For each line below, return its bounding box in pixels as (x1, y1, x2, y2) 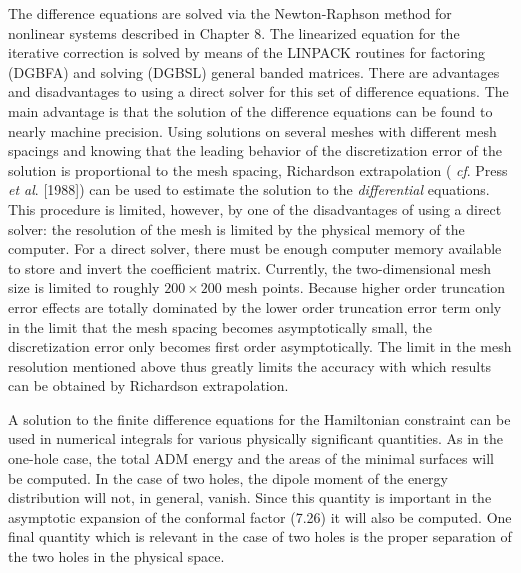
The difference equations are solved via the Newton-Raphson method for (8, 3, 452, 23)
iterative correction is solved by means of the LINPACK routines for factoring (8, 42, 485, 63)
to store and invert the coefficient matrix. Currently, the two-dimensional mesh (8, 257, 492, 278)
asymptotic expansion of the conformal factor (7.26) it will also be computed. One (8, 506, 512, 527)
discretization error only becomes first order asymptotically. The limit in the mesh (8, 336, 512, 357)
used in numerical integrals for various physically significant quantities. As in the (8, 428, 503, 449)
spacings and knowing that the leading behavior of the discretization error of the (8, 140, 502, 161)
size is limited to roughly (8, 277, 160, 298)
